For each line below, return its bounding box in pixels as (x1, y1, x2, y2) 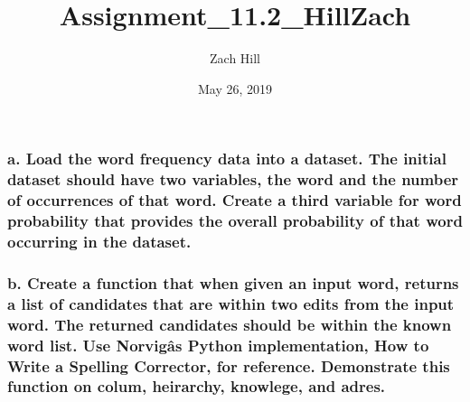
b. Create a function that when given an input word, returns (7, 271, 459, 294)
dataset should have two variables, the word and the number (7, 168, 459, 191)
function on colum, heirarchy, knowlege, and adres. (7, 375, 386, 397)
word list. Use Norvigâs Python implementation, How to (7, 333, 429, 356)
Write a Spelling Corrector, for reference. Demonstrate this (7, 354, 450, 377)
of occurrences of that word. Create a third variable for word (7, 189, 462, 211)
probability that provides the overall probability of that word (7, 210, 463, 232)
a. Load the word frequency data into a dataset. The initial (7, 147, 446, 170)
